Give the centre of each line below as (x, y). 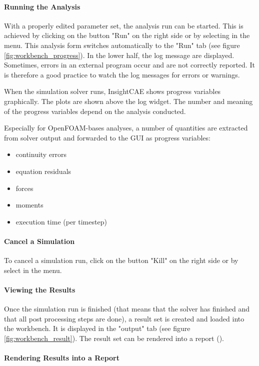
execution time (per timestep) (61, 221)
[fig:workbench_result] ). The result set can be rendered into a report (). (114, 338)
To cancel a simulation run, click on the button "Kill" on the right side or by (121, 260)
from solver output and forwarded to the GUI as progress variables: (107, 137)
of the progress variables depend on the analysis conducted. (95, 111)
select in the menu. (33, 270)
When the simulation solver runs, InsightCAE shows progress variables (112, 91)
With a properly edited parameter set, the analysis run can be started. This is (124, 25)
